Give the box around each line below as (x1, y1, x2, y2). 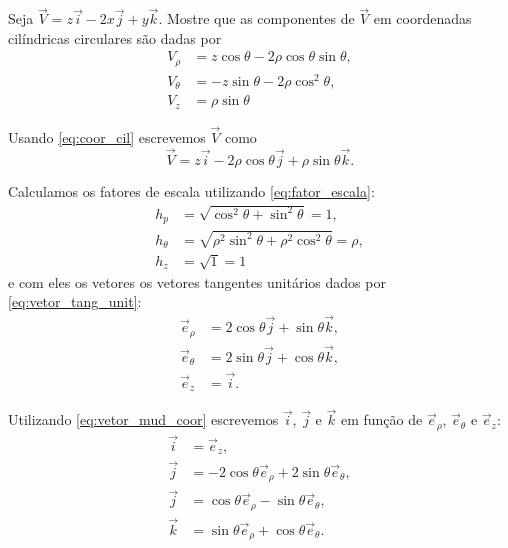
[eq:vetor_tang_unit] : (8, 291, 142, 312)
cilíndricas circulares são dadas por (8, 27, 222, 48)
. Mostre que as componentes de (158, 8, 355, 29)
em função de (340, 409, 423, 430)
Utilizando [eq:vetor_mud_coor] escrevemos (8, 409, 279, 430)
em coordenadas (373, 8, 472, 29)
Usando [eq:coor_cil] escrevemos (8, 127, 206, 148)
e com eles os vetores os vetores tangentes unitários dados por (8, 271, 386, 292)
